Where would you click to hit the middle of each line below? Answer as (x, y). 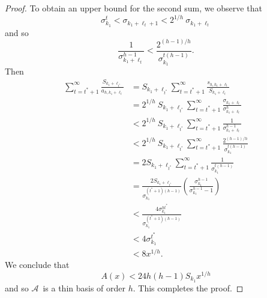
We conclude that (37, 265)
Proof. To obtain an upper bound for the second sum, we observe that (133, 8)
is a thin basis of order (84, 287)
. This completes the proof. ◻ (188, 287)
